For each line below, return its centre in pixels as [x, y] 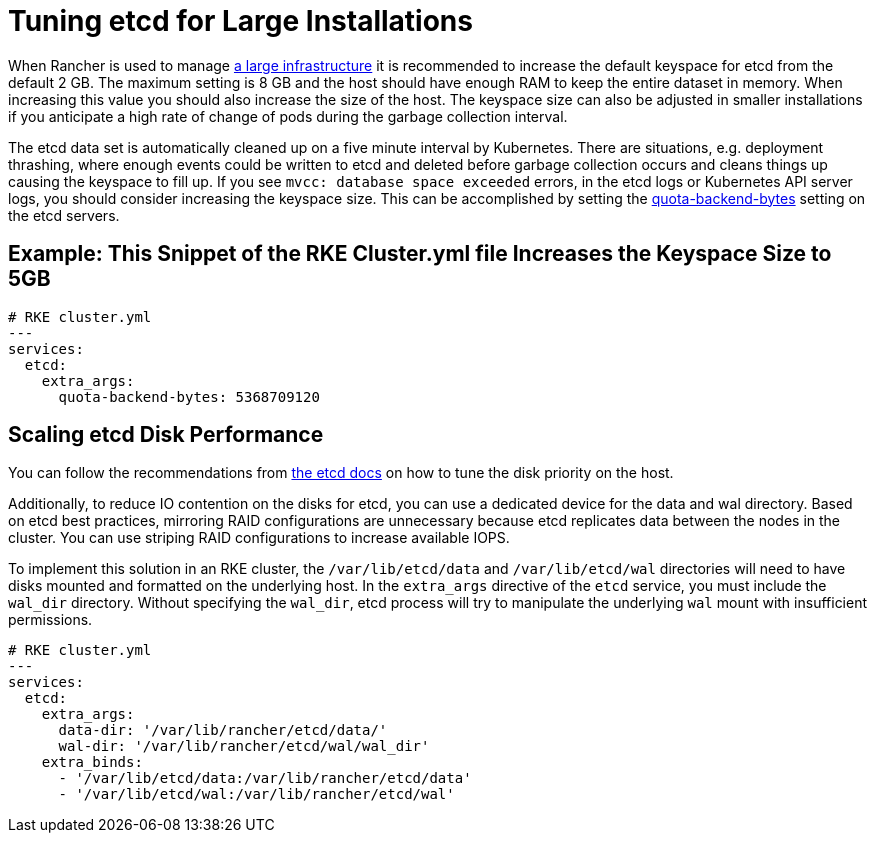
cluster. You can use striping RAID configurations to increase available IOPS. [259, 538]
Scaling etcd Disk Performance [166, 435]
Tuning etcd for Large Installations [240, 21]
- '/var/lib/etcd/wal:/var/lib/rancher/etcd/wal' [256, 794]
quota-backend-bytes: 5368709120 [189, 396]
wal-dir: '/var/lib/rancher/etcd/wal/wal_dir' [244, 746]
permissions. [50, 620]
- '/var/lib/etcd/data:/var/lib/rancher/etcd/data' [265, 778]
